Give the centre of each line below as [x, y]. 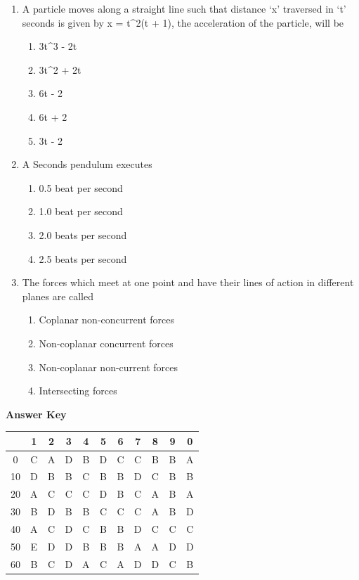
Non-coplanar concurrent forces [106, 343]
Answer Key [36, 414]
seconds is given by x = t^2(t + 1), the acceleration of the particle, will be [183, 22]
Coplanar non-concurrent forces [106, 320]
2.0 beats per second [83, 234]
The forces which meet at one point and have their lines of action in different [188, 282]
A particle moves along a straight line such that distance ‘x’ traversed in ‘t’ [184, 8]
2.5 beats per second [83, 258]
